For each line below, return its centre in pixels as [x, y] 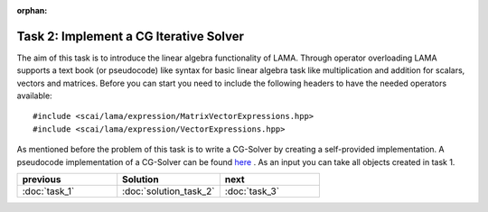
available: [35, 96]
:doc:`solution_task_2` [169, 191]
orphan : [32, 10]
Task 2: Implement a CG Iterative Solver [130, 36]
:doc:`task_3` [252, 191]
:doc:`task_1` [48, 191]
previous [42, 180]
